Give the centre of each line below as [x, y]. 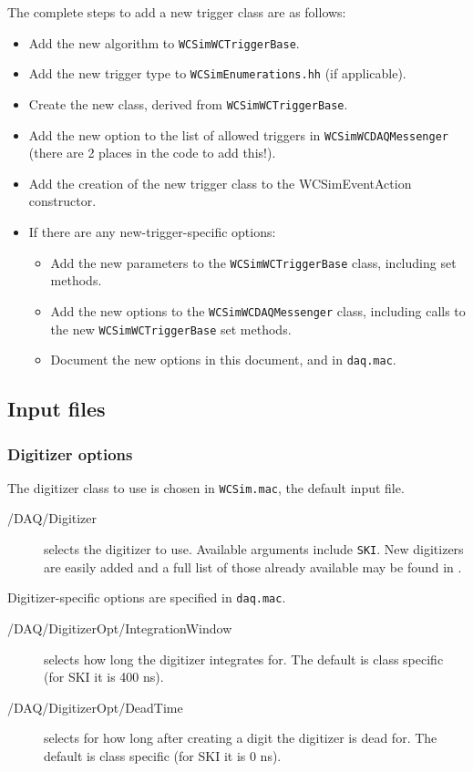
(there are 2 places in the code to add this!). [152, 153]
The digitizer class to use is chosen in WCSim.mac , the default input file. [206, 487]
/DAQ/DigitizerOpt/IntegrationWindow [120, 628]
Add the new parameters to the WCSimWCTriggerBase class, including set [253, 262]
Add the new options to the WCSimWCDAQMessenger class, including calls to [258, 310]
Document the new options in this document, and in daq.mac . [223, 360]
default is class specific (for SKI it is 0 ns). [163, 755]
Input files [57, 409]
